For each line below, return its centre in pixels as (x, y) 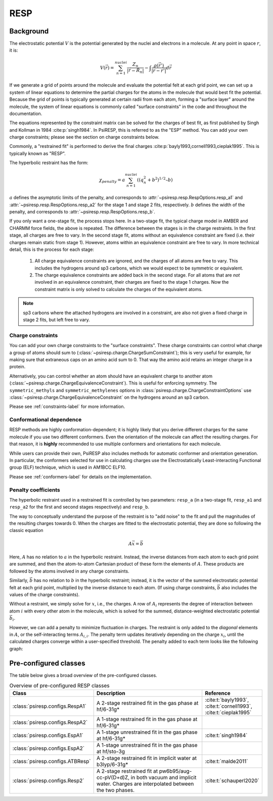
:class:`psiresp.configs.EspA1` (48, 736)
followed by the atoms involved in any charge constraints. (69, 571)
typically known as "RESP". (37, 153)
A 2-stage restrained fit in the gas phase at (147, 703)
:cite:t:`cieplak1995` (228, 713)
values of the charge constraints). (44, 595)
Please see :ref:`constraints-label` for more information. (67, 407)
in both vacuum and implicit (164, 778)
